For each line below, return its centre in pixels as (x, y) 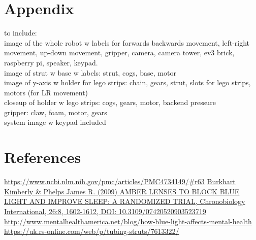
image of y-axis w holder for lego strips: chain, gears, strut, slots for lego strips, (127, 82)
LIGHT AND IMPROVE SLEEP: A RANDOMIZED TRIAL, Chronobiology (125, 201)
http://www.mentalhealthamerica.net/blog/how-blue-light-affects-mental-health (128, 221)
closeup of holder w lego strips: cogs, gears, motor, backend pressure (110, 102)
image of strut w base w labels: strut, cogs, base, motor (90, 72)
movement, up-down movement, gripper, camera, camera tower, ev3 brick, (119, 53)
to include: (21, 33)
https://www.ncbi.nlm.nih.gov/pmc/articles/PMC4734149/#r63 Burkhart (120, 181)
